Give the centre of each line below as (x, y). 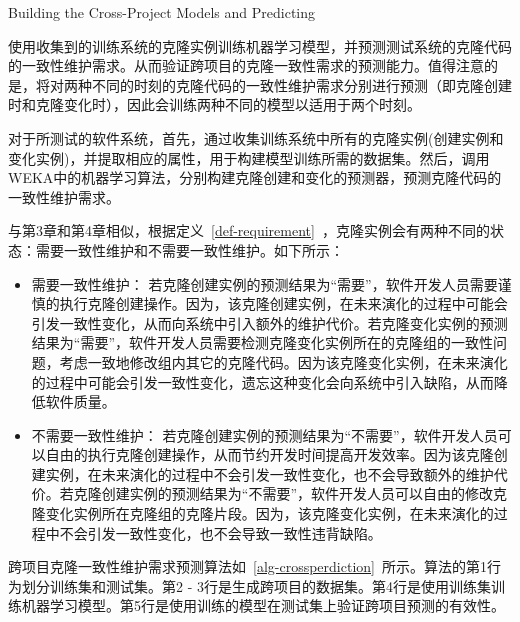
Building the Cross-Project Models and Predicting (162, 12)
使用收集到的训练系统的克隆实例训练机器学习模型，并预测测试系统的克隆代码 (260, 45)
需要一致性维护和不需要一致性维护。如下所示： (189, 249)
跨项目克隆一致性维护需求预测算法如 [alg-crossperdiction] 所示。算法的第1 (247, 566)
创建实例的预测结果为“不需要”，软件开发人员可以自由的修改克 (304, 493)
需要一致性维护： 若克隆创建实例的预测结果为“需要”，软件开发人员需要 (264, 283)
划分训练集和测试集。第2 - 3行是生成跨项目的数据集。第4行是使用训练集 (256, 585)
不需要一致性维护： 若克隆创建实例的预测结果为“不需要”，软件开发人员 (264, 434)
